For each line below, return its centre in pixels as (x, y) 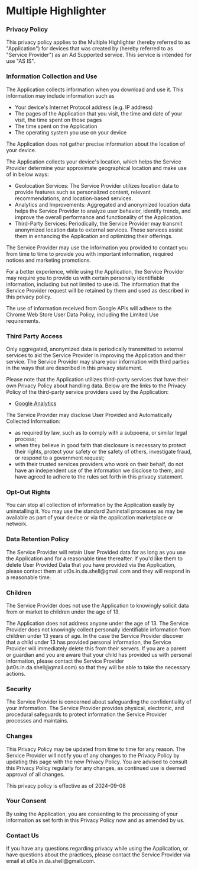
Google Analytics (35, 403)
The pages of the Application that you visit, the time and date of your (98, 113)
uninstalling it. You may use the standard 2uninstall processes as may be (95, 511)
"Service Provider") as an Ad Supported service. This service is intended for (99, 55)
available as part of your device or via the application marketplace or (90, 518)
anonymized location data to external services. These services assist (99, 230)
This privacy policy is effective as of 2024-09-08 (66, 785)
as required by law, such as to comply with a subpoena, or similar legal (101, 433)
